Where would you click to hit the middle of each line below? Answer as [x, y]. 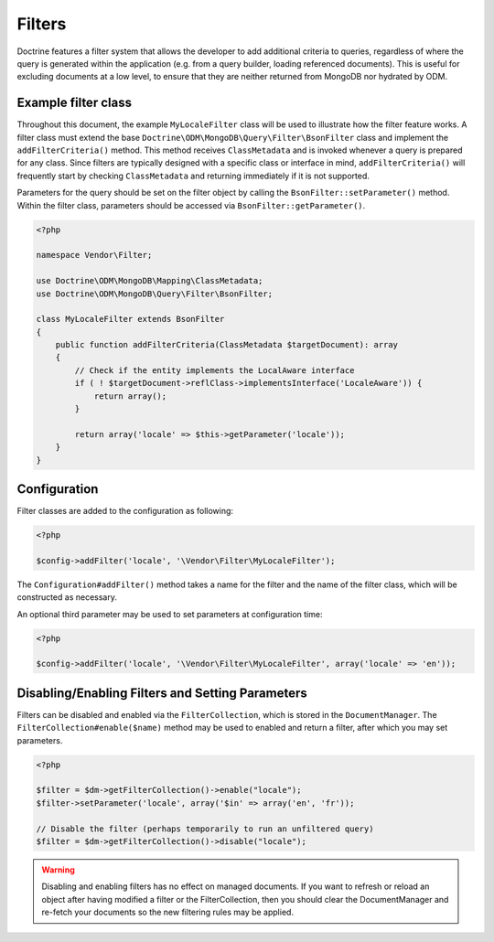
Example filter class [75, 103]
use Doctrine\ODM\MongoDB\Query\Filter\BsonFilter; [155, 294]
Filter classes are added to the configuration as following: [125, 511]
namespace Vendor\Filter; [94, 255]
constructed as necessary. [67, 597]
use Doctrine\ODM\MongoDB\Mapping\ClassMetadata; [150, 281]
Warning [58, 870]
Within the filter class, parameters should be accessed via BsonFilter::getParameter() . [191, 205]
